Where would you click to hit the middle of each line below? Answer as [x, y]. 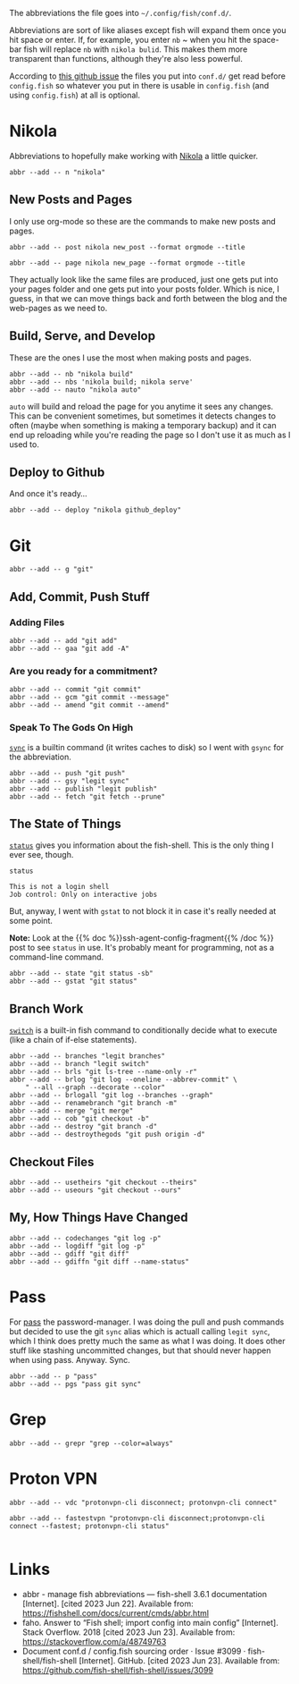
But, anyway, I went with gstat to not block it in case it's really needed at [143, 911]
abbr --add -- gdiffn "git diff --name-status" [100, 1261]
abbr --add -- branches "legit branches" [87, 1056]
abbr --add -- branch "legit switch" [79, 1064]
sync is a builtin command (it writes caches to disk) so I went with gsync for [146, 747]
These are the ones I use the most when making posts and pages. [130, 358]
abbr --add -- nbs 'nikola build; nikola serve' [101, 382]
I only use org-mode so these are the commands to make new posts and [143, 221]
